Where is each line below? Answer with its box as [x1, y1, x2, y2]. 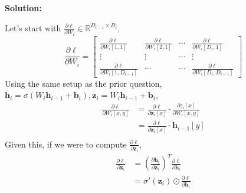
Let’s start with [5, 21, 61, 34]
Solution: [5, 2, 42, 14]
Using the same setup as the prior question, [5, 77, 162, 89]
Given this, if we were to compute [5, 138, 127, 150]
